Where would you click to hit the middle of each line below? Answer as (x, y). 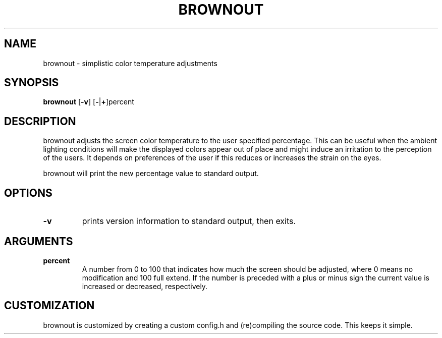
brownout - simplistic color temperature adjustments (130, 63)
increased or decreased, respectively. (145, 286)
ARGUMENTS (39, 241)
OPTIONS (28, 193)
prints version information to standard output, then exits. (189, 221)
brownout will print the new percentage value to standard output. (151, 174)
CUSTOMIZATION (49, 306)
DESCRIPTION (40, 121)
